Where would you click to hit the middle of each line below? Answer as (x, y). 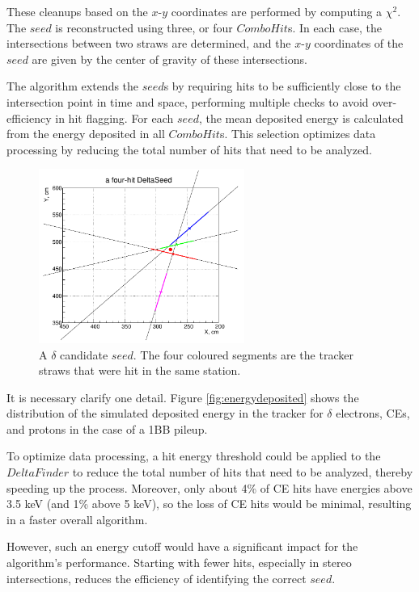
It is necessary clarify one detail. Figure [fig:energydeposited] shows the (183, 397)
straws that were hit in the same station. (140, 370)
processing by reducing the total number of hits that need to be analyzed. (189, 149)
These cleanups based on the (77, 11)
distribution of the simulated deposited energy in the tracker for (165, 413)
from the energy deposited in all (86, 134)
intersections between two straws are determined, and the (149, 43)
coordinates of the (359, 43)
